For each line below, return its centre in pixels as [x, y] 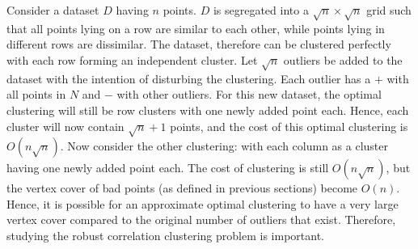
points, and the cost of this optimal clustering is [289, 126]
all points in [36, 94]
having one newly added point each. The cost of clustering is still [168, 168]
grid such [389, 10]
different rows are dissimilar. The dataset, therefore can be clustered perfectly [199, 44]
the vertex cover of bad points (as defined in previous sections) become [182, 188]
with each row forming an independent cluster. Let [132, 59]
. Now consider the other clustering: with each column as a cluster [224, 146]
